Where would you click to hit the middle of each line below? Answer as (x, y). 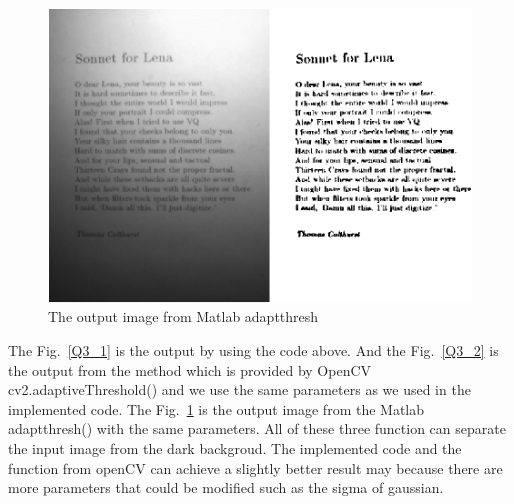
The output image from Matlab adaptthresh (183, 316)
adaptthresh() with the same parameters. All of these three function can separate (257, 428)
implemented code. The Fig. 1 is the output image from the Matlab (216, 408)
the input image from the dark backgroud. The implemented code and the (235, 447)
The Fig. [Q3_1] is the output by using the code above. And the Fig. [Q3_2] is (253, 349)
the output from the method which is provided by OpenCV (190, 369)
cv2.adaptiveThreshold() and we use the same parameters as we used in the (239, 389)
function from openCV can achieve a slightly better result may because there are (255, 467)
